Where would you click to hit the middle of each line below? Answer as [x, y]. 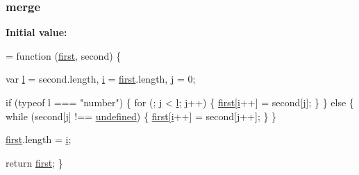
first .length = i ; [39, 139]
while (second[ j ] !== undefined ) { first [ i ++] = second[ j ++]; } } [141, 116]
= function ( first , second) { [64, 55]
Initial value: [36, 32]
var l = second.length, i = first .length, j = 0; [101, 79]
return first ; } [34, 162]
